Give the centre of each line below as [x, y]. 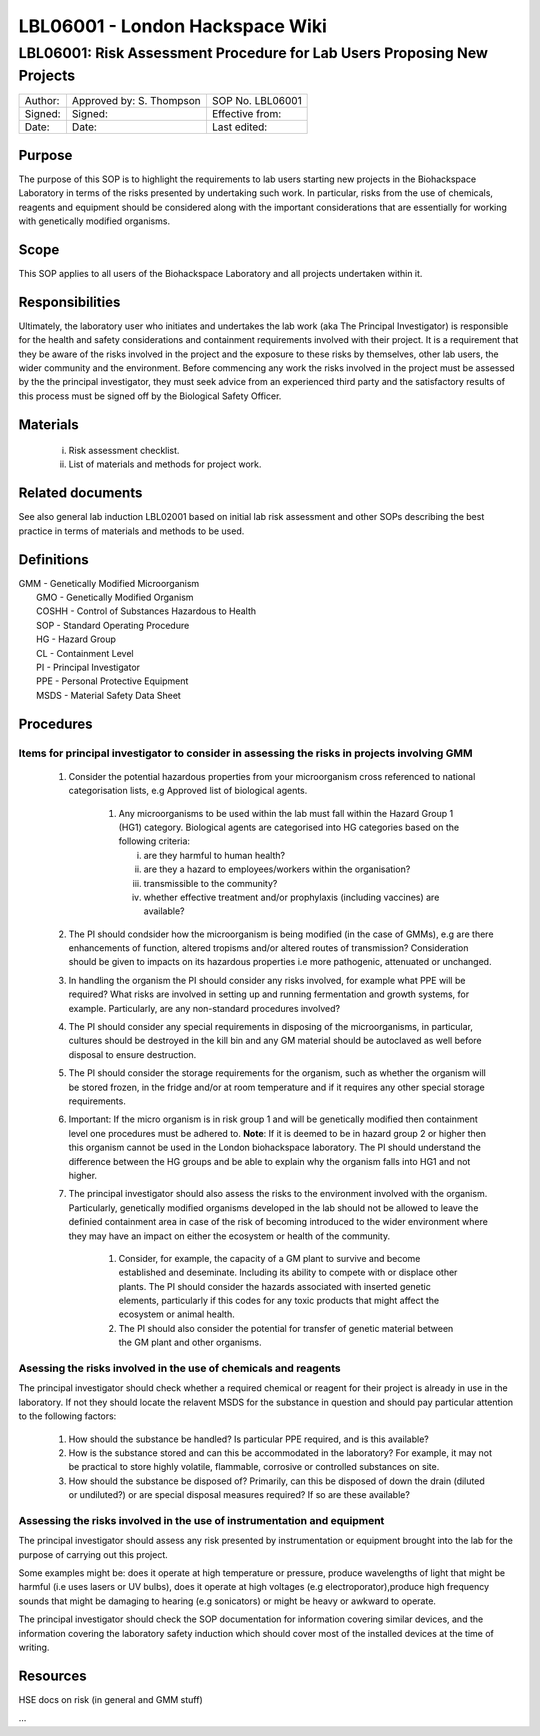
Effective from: [246, 114]
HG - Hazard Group [76, 639]
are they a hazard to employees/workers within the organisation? [277, 869]
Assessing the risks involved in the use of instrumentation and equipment [201, 1520]
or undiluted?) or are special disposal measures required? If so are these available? [239, 1495]
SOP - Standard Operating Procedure [113, 625]
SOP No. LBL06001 [256, 101]
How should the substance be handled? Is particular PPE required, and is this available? [248, 1439]
